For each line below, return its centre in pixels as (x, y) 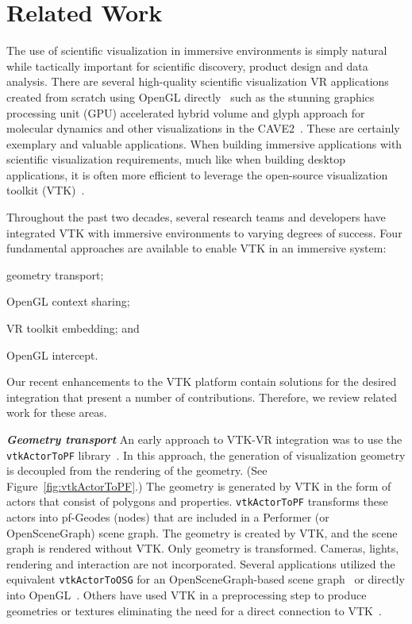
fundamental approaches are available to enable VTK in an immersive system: (196, 248)
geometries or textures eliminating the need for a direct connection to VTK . (194, 610)
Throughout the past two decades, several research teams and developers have (196, 217)
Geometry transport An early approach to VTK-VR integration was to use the (204, 439)
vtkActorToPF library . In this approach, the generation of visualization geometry (206, 455)
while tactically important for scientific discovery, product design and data (187, 65)
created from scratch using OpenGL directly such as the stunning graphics (191, 96)
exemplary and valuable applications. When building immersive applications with (204, 143)
